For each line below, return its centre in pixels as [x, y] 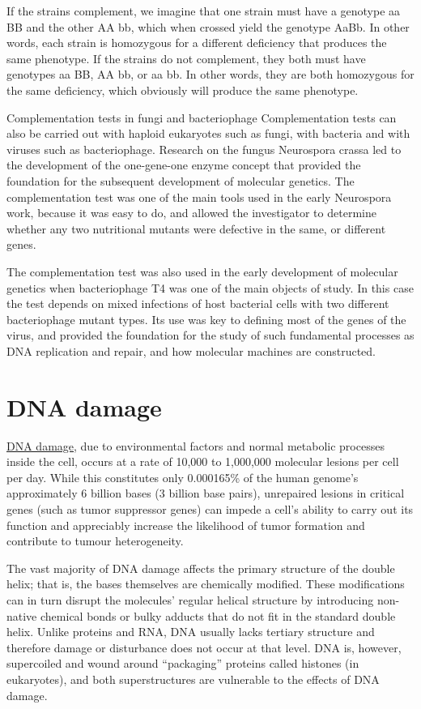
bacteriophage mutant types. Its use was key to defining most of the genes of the [206, 319]
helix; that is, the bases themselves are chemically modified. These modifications [206, 584]
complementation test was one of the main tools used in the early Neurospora [199, 196]
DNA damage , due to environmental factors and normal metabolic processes [196, 445]
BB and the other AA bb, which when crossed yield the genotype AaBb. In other [208, 26]
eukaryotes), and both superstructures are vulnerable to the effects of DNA [193, 679]
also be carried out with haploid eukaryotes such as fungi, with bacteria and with [208, 133]
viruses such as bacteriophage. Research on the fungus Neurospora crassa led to [204, 149]
